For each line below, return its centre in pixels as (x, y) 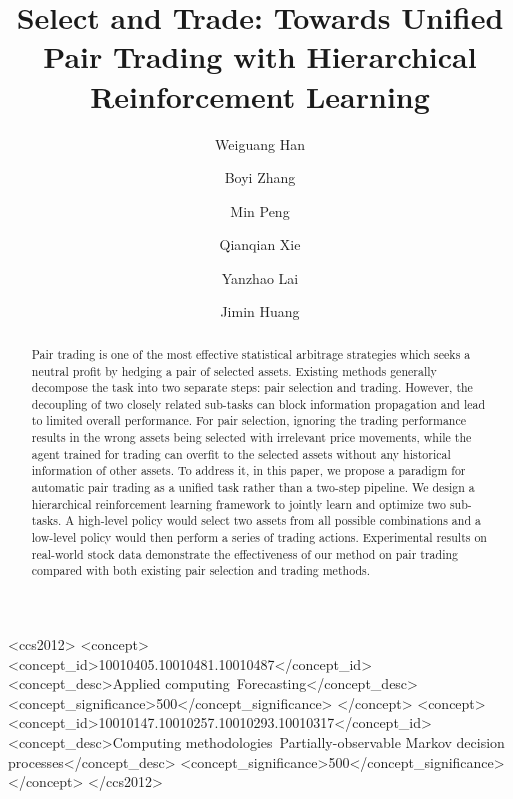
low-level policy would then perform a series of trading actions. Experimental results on (259, 537)
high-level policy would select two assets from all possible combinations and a (279, 520)
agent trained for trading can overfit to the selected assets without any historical (241, 453)
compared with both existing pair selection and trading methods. (201, 570)
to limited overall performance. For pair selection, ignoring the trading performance (249, 420)
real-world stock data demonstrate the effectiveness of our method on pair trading (244, 553)
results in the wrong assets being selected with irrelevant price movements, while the (251, 437)
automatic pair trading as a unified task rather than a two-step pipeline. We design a (253, 487)
